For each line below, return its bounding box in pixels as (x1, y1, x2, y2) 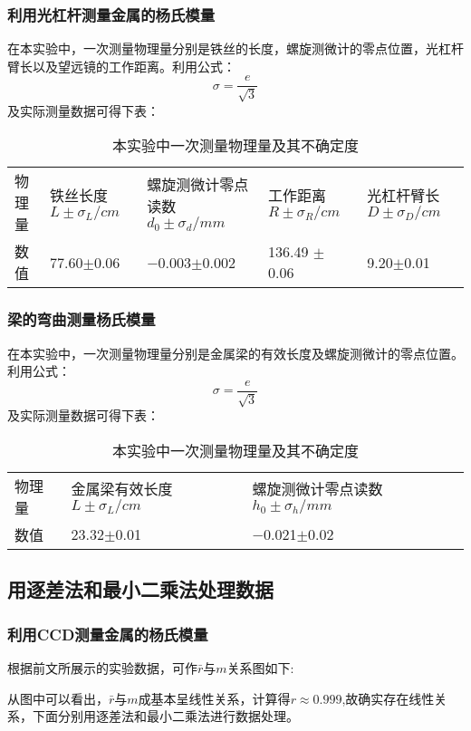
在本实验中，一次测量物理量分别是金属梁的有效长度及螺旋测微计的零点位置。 (7, 343, 464, 362)
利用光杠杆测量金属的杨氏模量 (7, 3, 216, 25)
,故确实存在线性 (341, 688, 435, 707)
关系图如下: (226, 658, 294, 677)
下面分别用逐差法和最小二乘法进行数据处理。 (32, 707, 299, 726)
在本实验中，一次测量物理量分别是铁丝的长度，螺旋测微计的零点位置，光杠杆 (7, 39, 464, 58)
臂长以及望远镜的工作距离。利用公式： (7, 56, 235, 75)
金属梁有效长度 (71, 478, 173, 500)
